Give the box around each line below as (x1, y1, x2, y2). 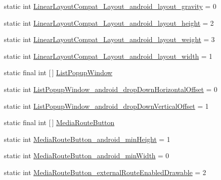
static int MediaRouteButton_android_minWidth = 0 (4, 150, 169, 161)
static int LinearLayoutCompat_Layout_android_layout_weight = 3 (4, 34, 215, 45)
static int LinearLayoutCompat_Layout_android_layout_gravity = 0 (4, 1, 217, 11)
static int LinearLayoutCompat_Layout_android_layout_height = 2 (4, 17, 214, 28)
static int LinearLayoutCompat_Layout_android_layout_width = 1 (4, 50, 213, 61)
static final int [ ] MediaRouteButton (4, 117, 115, 128)
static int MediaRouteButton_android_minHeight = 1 (4, 134, 171, 144)
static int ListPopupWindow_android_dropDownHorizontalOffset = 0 (4, 84, 218, 94)
